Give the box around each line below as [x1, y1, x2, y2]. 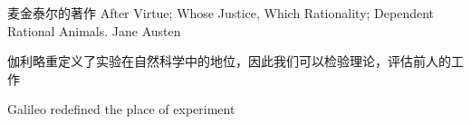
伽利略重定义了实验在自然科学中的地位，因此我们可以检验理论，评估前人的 [7, 52, 451, 71]
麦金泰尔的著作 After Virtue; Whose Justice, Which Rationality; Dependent [7, 4, 435, 22]
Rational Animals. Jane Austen [7, 21, 181, 40]
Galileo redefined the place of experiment [7, 100, 235, 119]
